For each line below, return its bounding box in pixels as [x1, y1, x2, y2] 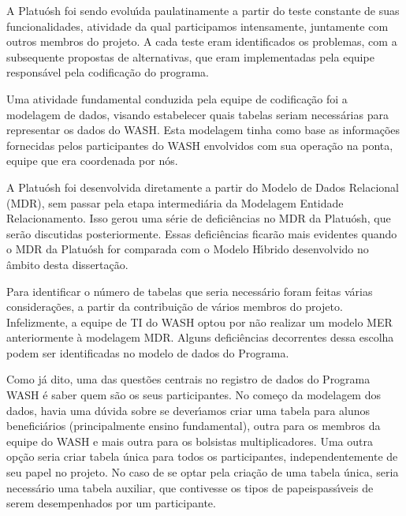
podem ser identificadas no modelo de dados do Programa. [6, 344, 289, 361]
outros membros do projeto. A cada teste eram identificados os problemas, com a [6, 33, 397, 50]
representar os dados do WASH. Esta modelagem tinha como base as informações [6, 122, 400, 138]
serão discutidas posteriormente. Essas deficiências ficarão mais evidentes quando [6, 225, 397, 241]
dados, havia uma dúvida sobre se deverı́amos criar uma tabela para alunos [6, 402, 371, 418]
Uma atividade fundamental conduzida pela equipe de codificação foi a [6, 90, 348, 107]
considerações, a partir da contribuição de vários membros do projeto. [6, 298, 343, 315]
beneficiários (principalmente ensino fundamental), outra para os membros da [6, 417, 381, 434]
